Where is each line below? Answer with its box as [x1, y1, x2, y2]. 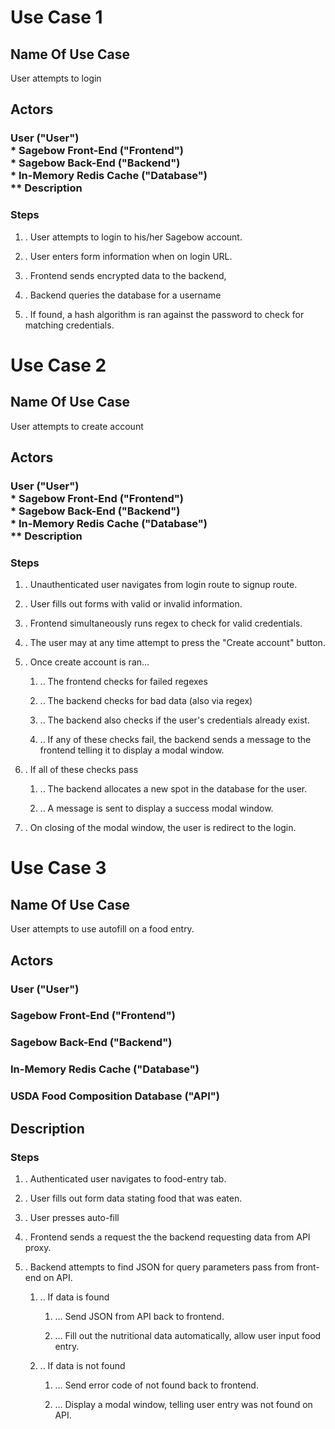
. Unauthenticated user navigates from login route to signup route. [24, 579, 298, 591]
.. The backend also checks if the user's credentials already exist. [39, 714, 310, 726]
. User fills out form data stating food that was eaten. [24, 1192, 243, 1204]
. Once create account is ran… [24, 656, 150, 668]
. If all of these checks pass [24, 764, 139, 776]
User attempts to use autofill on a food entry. [10, 923, 195, 935]
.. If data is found [39, 1291, 110, 1303]
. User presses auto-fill [24, 1211, 120, 1223]
